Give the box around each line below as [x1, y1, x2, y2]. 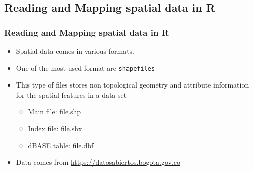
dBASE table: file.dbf [28, 140, 94, 150]
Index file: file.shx [28, 123, 82, 134]
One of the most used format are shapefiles [16, 62, 155, 73]
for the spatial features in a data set [16, 89, 127, 100]
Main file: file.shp [28, 106, 81, 117]
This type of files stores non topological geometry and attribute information [16, 79, 249, 90]
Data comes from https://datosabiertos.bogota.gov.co [16, 157, 181, 167]
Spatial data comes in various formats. [16, 46, 134, 56]
